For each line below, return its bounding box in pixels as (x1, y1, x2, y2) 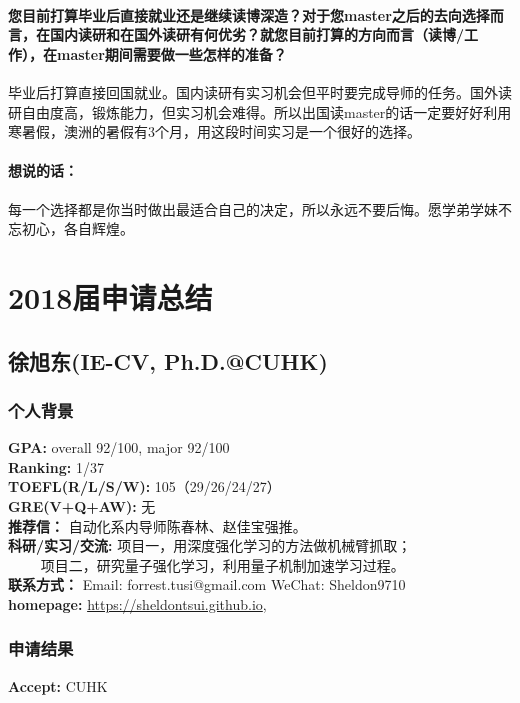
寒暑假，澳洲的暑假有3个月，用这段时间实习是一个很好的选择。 (8, 121, 421, 142)
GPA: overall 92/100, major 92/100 (8, 437, 230, 458)
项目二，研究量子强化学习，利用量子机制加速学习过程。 (40, 554, 405, 575)
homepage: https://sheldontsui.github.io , (8, 593, 267, 614)
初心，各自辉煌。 (21, 218, 134, 239)
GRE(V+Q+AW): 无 (8, 495, 156, 516)
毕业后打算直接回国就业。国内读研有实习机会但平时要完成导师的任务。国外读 (8, 81, 512, 102)
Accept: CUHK (8, 675, 108, 696)
